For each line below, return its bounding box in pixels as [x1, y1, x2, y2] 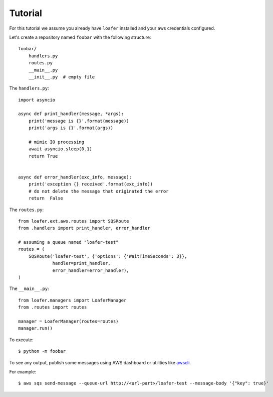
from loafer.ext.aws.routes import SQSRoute [18, 218, 130, 224]
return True [28, 153, 58, 159]
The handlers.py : [9, 85, 50, 91]
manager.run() [18, 326, 53, 331]
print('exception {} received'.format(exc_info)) [28, 181, 153, 187]
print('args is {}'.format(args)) [28, 125, 114, 131]
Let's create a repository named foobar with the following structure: [9, 34, 151, 40]
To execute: [9, 337, 34, 343]
